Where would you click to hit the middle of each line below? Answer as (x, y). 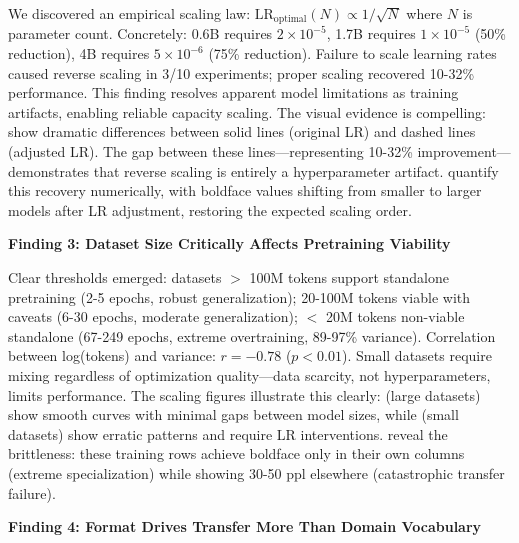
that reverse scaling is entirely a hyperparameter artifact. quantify (296, 170)
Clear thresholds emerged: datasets (115, 276)
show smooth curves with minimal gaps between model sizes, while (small (233, 414)
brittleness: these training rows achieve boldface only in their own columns (236, 453)
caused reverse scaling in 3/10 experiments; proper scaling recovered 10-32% (241, 72)
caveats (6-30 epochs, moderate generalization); (153, 316)
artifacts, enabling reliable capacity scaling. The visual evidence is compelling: (247, 111)
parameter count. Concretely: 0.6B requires (140, 33)
